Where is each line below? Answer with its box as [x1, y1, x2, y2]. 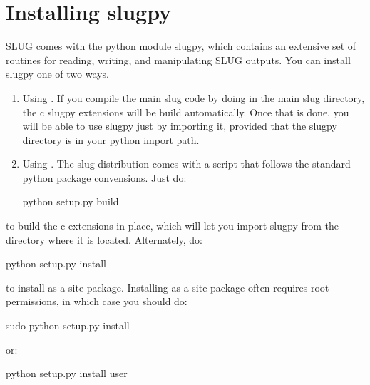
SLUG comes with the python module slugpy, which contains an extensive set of [6, 38, 356, 53]
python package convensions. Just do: [22, 170, 187, 185]
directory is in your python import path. [22, 132, 200, 147]
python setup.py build [22, 194, 119, 209]
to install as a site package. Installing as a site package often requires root [6, 279, 329, 294]
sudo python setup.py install [6, 318, 130, 333]
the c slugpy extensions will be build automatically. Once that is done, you [22, 104, 349, 119]
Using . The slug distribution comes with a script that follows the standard [22, 156, 351, 171]
